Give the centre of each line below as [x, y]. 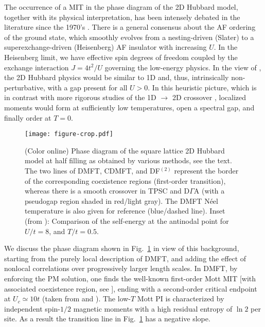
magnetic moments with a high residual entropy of [153, 308]
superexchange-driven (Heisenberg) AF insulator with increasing [105, 47]
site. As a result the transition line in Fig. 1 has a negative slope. [107, 319]
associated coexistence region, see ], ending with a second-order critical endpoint [131, 288]
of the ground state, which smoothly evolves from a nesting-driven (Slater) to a [129, 37]
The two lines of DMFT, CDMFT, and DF [92, 170]
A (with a [209, 191]
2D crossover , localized [209, 97]
